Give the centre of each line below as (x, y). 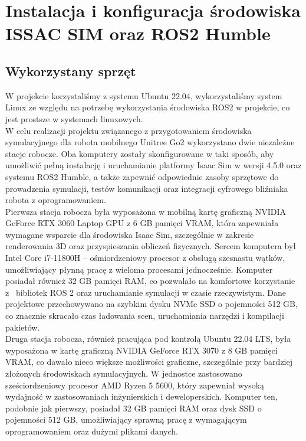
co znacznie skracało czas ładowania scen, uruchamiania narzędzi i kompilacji (145, 316)
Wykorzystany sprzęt (71, 71)
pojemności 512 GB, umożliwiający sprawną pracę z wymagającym (126, 419)
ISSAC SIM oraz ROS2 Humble (138, 33)
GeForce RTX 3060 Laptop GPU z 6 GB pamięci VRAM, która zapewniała (142, 223)
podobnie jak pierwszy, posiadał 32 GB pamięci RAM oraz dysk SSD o (134, 408)
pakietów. (23, 327)
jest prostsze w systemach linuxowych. (74, 118)
